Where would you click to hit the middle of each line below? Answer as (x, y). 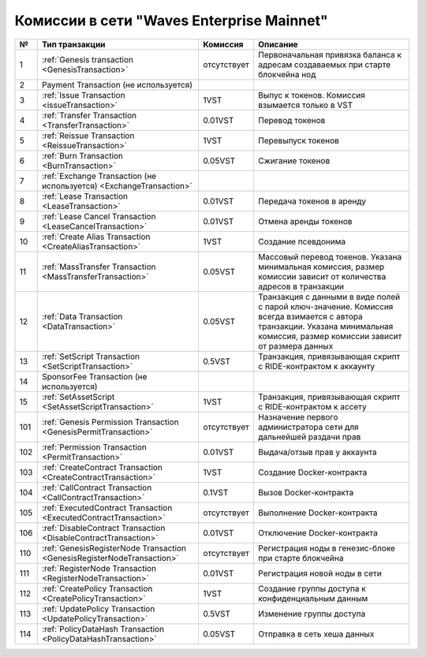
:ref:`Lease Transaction (85, 196)
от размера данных (295, 345)
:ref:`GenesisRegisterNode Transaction (114, 548)
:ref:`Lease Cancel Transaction (99, 216)
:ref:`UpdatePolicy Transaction (99, 609)
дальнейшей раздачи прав (309, 436)
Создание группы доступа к (312, 588)
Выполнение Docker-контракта (318, 513)
